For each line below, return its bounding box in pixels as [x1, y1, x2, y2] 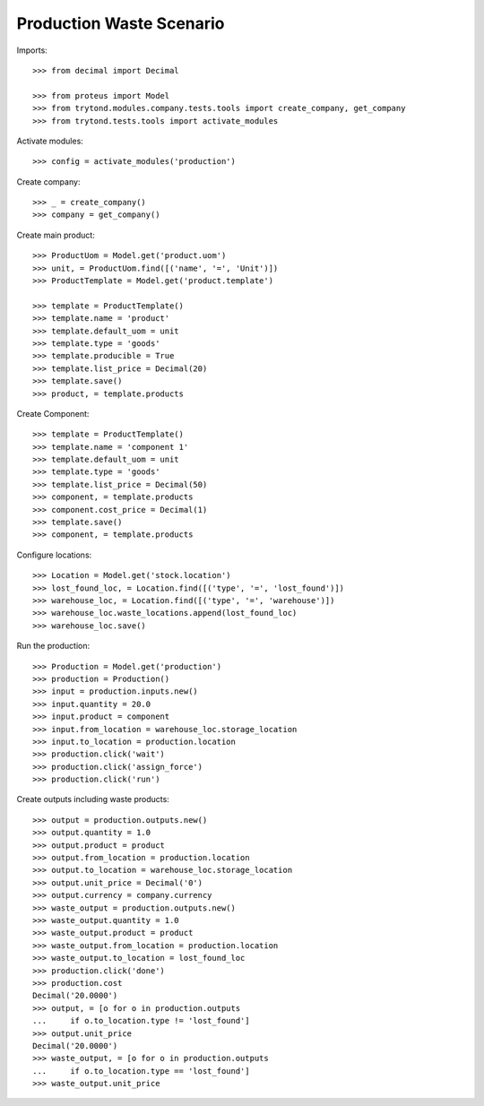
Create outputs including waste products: [16, 794, 169, 805]
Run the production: [16, 641, 90, 652]
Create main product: [16, 229, 96, 240]
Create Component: [16, 408, 90, 419]
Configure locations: [16, 549, 92, 560]
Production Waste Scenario [16, 13, 225, 33]
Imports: [16, 45, 48, 56]
